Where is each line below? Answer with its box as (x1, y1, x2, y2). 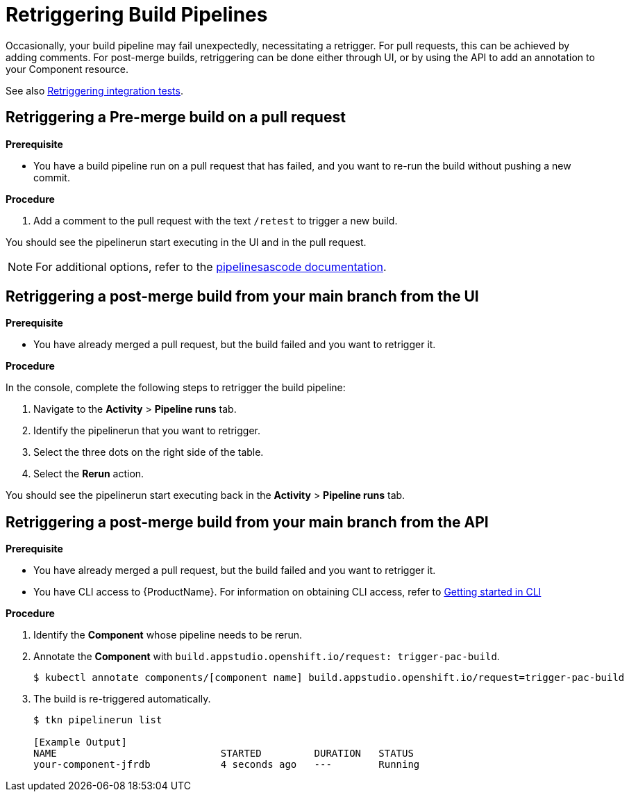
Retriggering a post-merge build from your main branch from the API (6, 513, 489, 531)
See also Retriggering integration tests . (6, 84, 183, 97)
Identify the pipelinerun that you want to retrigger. (33, 425, 261, 437)
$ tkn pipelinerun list (33, 714, 162, 726)
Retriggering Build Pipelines (6, 3, 268, 26)
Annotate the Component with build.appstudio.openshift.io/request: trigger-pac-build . (33, 650, 500, 663)
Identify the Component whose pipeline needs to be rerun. (33, 629, 303, 641)
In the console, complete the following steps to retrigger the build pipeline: (6, 381, 346, 394)
